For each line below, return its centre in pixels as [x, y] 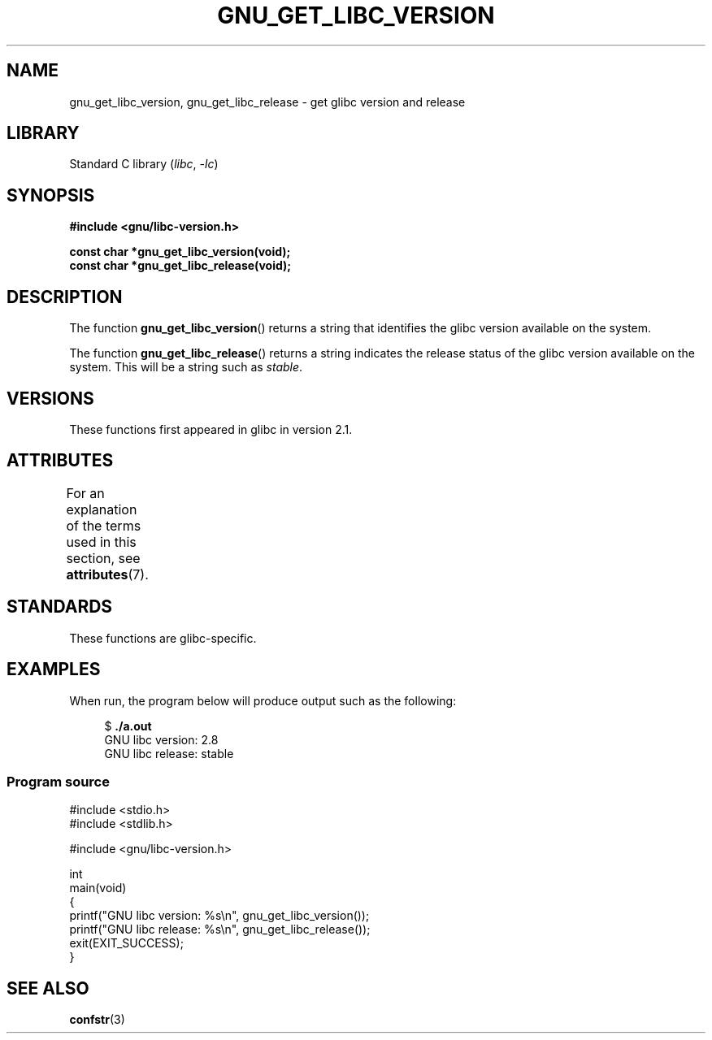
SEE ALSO [48, 988]
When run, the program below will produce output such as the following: [263, 700]
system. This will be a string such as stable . [186, 367]
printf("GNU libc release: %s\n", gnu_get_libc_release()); [220, 929]
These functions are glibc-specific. [163, 638]
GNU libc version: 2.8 [161, 739]
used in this [101, 542]
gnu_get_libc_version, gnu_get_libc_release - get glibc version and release [267, 102]
